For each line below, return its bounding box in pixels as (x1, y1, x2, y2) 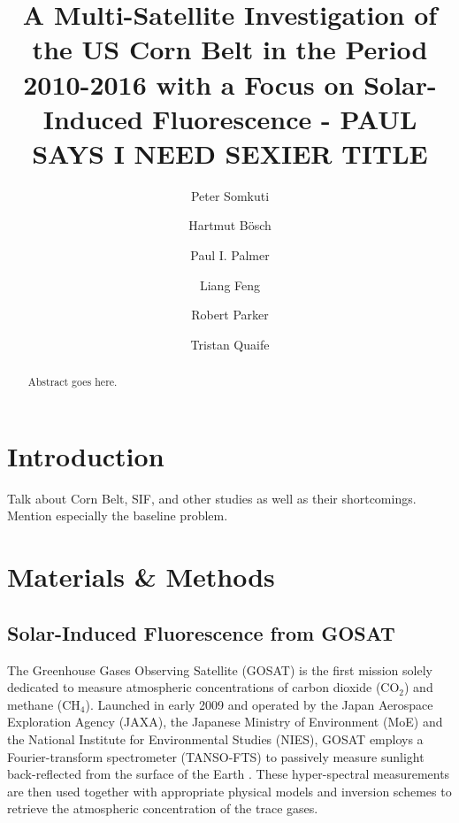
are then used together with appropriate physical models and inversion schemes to (7, 781, 452, 800)
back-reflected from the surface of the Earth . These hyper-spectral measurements (7, 765, 450, 783)
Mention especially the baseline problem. (7, 506, 228, 525)
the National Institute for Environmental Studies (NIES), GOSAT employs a (7, 729, 424, 748)
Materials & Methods (7, 558, 275, 595)
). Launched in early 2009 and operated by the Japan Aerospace (85, 695, 433, 713)
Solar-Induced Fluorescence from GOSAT (7, 619, 395, 646)
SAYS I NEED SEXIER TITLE (32, 135, 428, 171)
